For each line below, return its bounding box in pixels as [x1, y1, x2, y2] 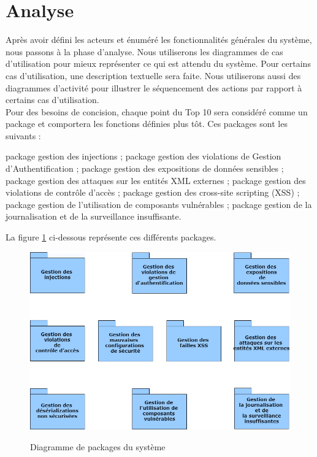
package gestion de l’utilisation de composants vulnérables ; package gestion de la [6, 198, 312, 210]
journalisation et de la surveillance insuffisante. [6, 210, 181, 223]
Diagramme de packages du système [30, 440, 166, 453]
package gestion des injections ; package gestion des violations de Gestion [6, 150, 281, 163]
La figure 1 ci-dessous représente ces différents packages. [6, 231, 216, 244]
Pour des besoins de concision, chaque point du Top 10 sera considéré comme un [6, 105, 308, 118]
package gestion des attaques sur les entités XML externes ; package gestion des [6, 174, 306, 186]
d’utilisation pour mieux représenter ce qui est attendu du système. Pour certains [6, 57, 311, 70]
